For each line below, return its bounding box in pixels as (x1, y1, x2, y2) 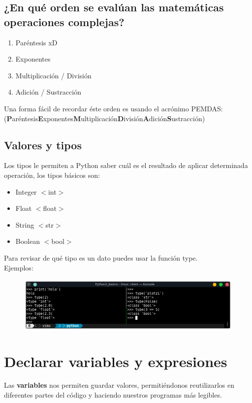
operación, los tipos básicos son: (4, 169, 100, 180)
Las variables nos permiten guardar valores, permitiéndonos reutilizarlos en (4, 380, 234, 390)
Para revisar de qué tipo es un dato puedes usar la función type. (4, 252, 198, 263)
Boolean (15, 236, 40, 246)
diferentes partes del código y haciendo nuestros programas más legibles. (4, 389, 222, 400)
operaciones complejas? (4, 14, 125, 29)
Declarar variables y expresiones (4, 351, 227, 371)
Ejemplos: (4, 262, 33, 272)
